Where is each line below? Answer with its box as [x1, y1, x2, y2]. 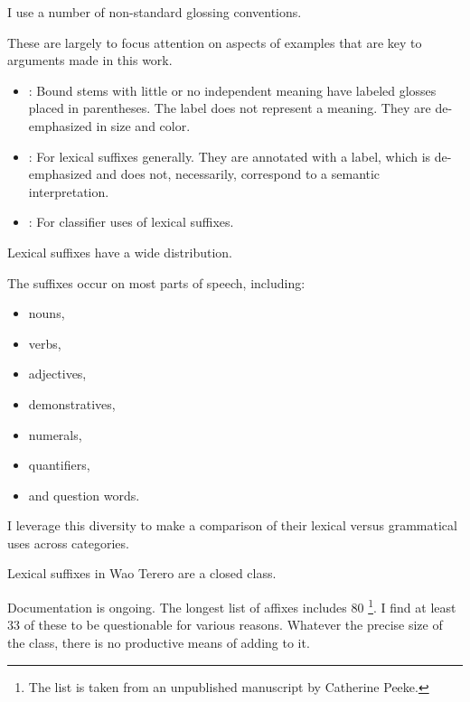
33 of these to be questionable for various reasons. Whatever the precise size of [7, 615, 443, 634]
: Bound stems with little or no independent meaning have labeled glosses [28, 80, 437, 99]
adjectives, [28, 364, 87, 383]
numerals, [28, 425, 82, 444]
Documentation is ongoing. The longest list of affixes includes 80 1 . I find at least [7, 595, 456, 616]
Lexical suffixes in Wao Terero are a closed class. [7, 564, 277, 583]
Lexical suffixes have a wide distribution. [7, 242, 232, 261]
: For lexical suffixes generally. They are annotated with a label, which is [28, 146, 431, 165]
